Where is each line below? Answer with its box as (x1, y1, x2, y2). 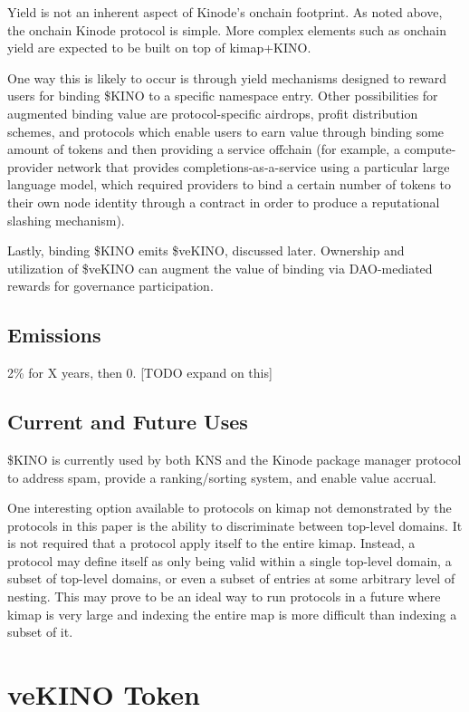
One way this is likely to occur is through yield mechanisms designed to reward (7, 68, 447, 87)
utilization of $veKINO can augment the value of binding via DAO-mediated (7, 258, 433, 277)
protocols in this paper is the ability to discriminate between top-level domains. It (7, 515, 463, 534)
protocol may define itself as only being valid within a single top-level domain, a (7, 551, 452, 570)
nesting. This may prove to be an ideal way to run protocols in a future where (7, 587, 441, 606)
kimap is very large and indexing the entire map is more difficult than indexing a (7, 604, 457, 623)
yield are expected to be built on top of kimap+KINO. (7, 38, 311, 57)
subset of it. (7, 622, 73, 641)
